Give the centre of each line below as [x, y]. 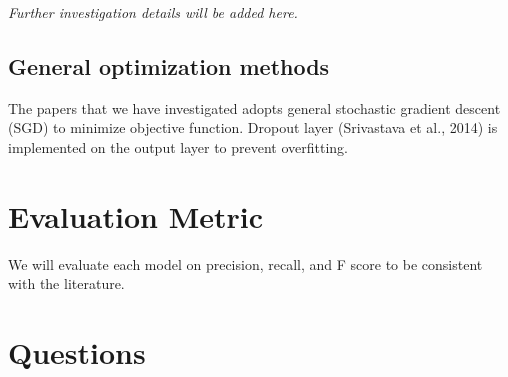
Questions [77, 352]
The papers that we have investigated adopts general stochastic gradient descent [254, 107]
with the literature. [66, 283]
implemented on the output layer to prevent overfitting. [178, 146]
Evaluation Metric [136, 215]
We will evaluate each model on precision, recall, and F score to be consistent [245, 263]
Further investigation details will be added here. [153, 12]
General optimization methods [169, 65]
